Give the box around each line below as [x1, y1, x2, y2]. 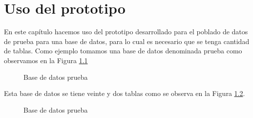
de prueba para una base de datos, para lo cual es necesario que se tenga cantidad [4, 36, 250, 46]
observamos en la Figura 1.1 [4, 55, 88, 65]
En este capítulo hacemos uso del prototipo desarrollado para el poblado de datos [4, 26, 248, 37]
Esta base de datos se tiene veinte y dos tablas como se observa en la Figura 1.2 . [4, 88, 245, 98]
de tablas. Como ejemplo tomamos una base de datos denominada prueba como [4, 46, 242, 56]
